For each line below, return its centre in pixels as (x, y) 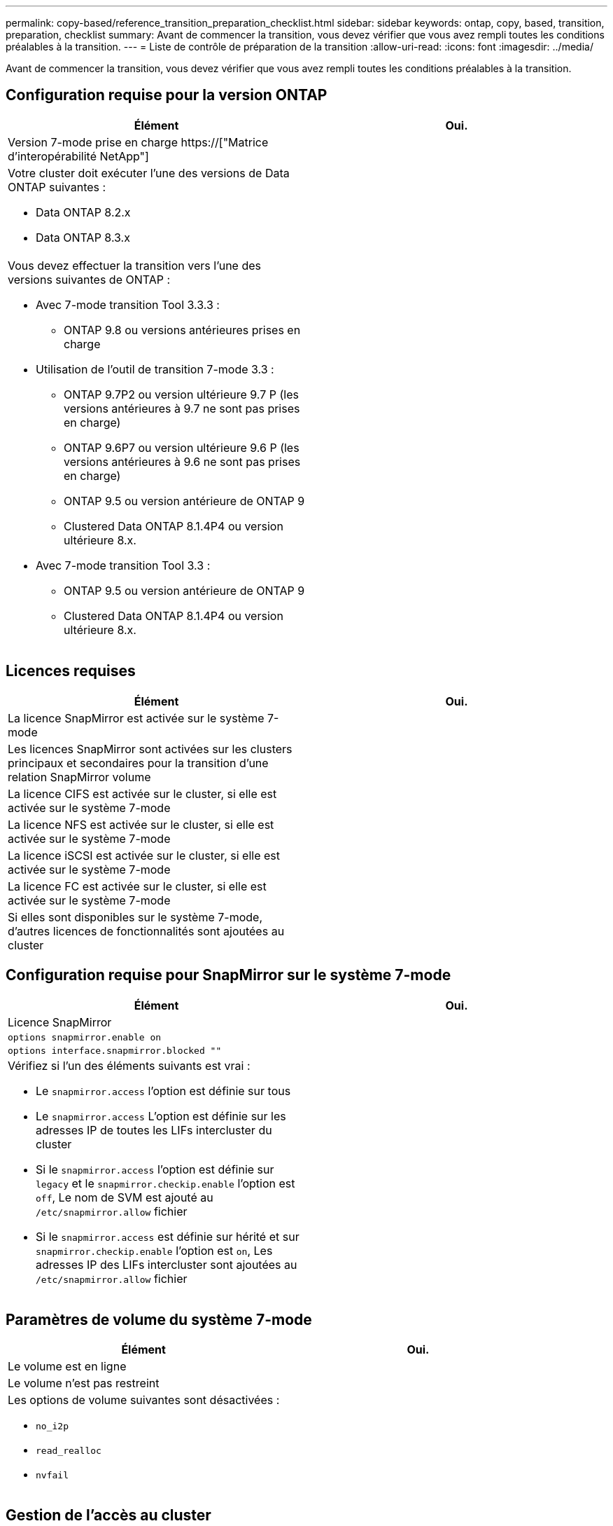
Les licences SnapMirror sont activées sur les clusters (150, 749)
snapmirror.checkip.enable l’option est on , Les (154, 1250)
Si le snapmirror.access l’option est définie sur (155, 1169)
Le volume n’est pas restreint (84, 1383)
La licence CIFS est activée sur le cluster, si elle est (142, 793)
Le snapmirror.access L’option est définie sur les (161, 1116)
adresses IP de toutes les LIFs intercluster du (154, 1130)
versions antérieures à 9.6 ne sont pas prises (182, 461)
